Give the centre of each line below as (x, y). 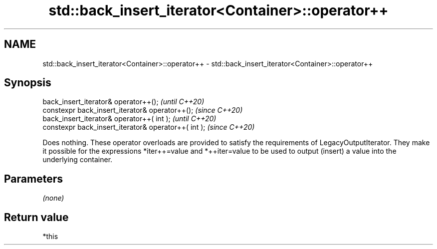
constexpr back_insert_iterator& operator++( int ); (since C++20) (149, 127)
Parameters (33, 179)
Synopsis (28, 83)
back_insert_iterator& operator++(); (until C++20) (123, 102)
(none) (53, 198)
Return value (36, 217)
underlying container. (78, 160)
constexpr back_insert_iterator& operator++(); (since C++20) (143, 110)
